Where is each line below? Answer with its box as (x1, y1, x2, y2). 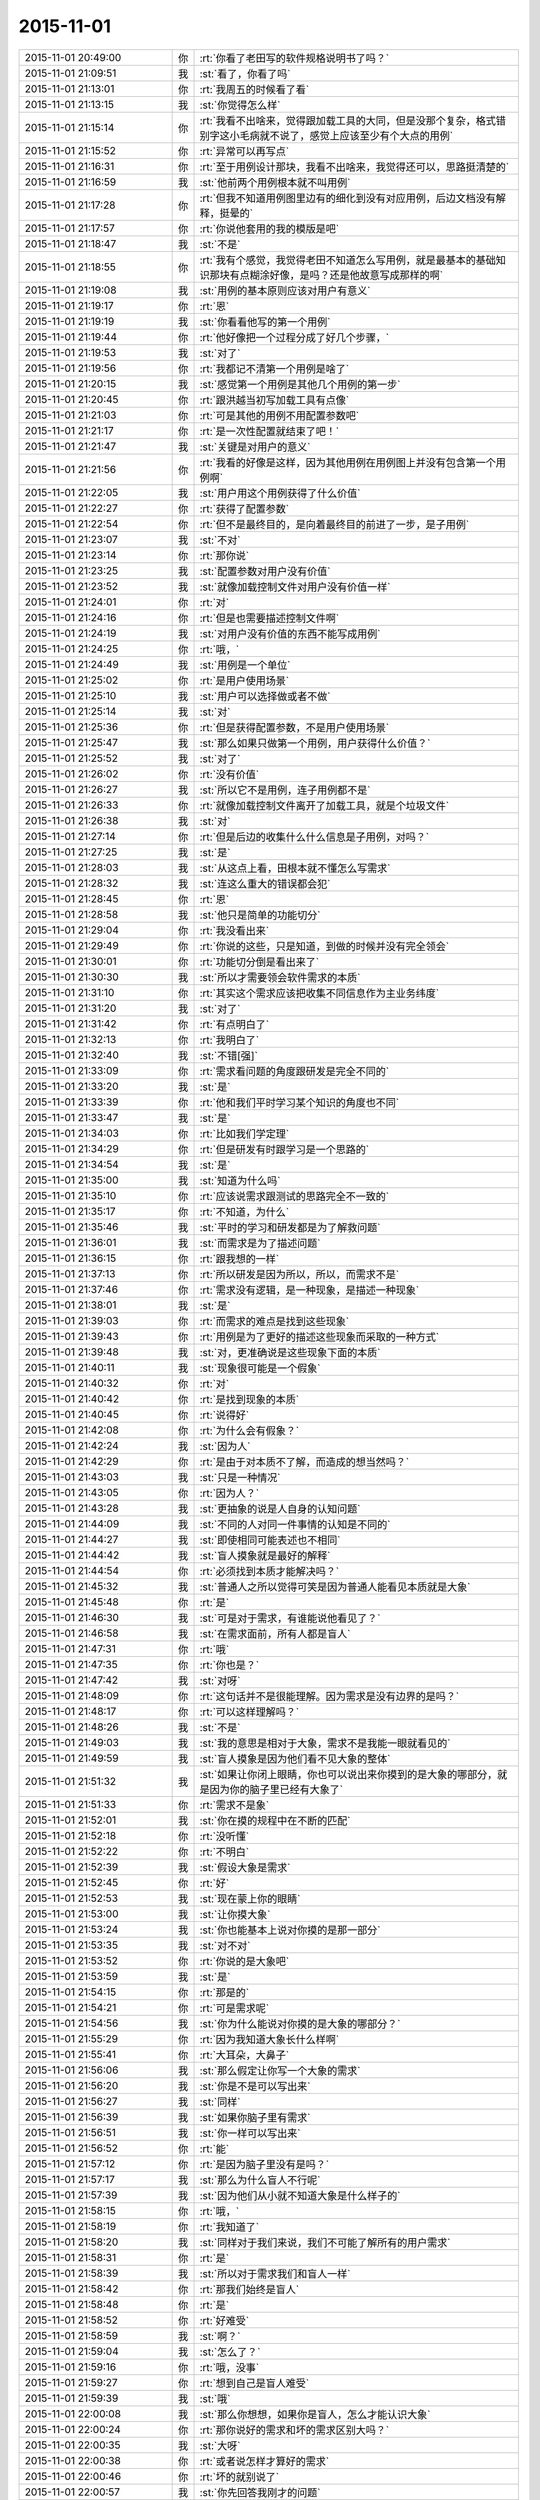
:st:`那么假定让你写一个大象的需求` (199, 2063, 361, 2077)
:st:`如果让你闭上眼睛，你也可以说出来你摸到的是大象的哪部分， (199, 1767, 498, 1781)
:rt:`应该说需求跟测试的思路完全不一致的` (199, 1189, 390, 1203)
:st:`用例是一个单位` (199, 658, 291, 672)
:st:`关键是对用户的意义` (199, 440, 311, 454)
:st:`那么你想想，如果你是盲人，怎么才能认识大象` (199, 2407, 431, 2421)
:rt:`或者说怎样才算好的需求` (199, 2454, 330, 2468)
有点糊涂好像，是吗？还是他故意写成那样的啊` (229, 268, 444, 282)
